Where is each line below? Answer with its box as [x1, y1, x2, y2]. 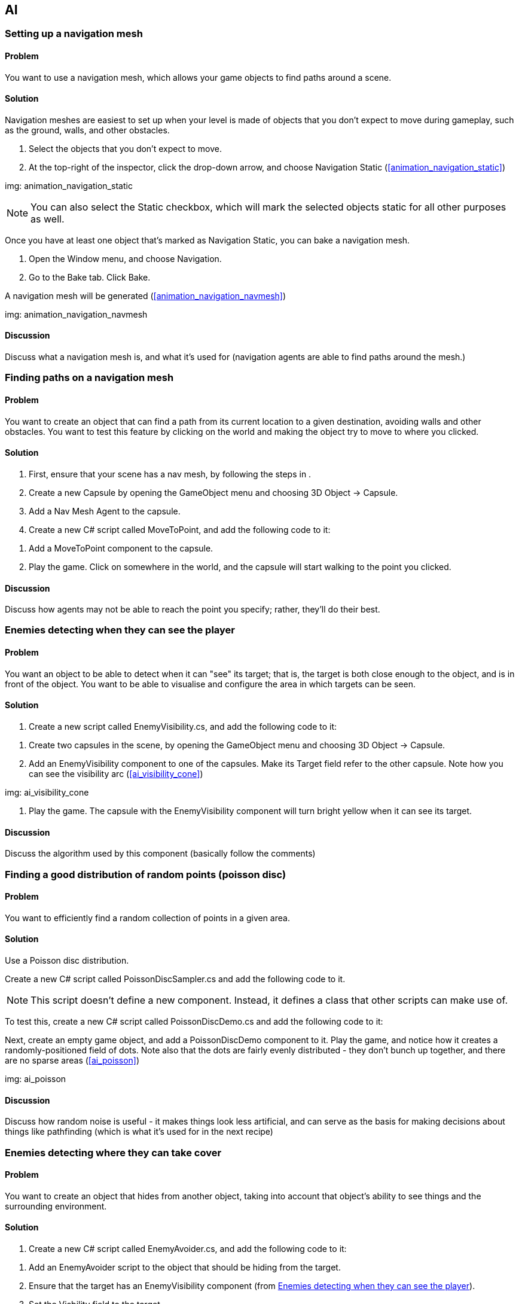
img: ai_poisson [5, 1073, 66, 1084]
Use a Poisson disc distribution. [5, 955, 129, 965]
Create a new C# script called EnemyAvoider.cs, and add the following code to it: [29, 1243, 347, 1254]
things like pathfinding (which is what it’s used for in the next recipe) [5, 1126, 273, 1137]
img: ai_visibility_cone [5, 787, 89, 797]
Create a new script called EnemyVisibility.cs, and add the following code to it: [29, 721, 337, 732]
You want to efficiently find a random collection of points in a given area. [5, 912, 290, 923]
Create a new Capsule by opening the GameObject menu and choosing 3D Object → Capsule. [29, 487, 398, 498]
